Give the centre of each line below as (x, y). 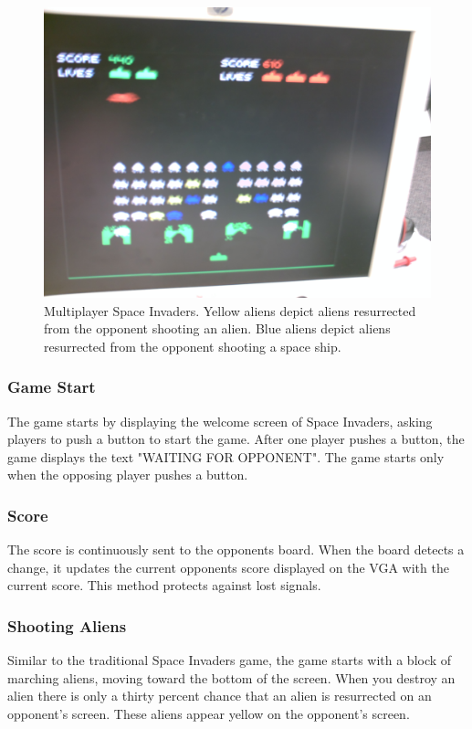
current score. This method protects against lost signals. (164, 585)
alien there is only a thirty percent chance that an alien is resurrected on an (220, 696)
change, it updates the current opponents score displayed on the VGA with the (228, 567)
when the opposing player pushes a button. (128, 475)
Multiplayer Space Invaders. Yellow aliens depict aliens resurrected (230, 310)
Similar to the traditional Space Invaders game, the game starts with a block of (230, 660)
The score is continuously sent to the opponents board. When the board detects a (236, 549)
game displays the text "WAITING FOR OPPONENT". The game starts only (226, 456)
